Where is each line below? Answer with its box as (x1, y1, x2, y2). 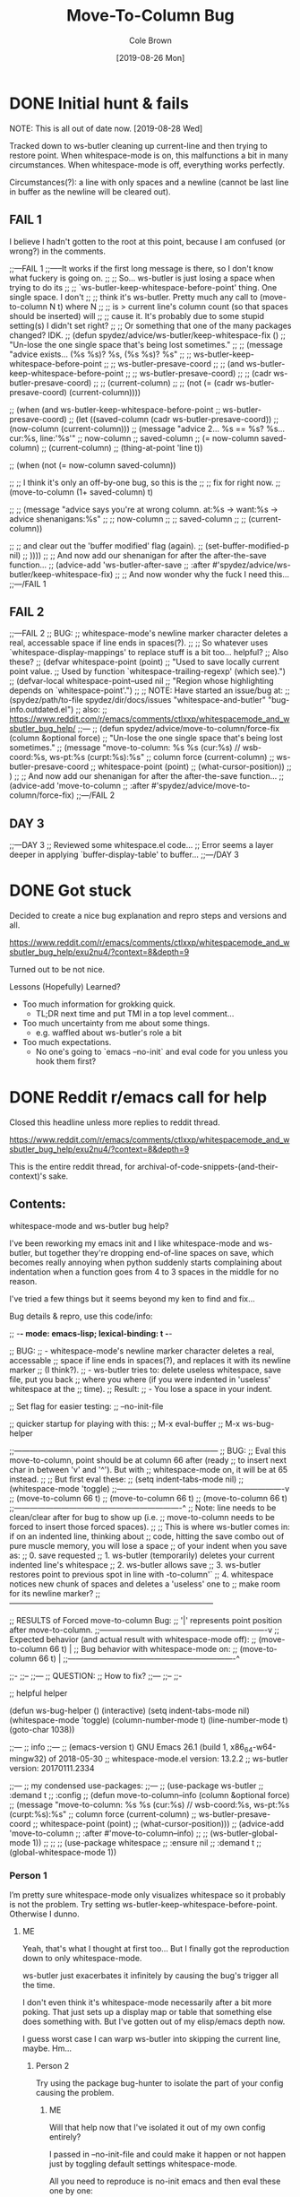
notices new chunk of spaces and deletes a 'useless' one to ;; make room (9, 1579, 280, 1589)
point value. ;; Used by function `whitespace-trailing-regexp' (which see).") (9, 666, 287, 677)
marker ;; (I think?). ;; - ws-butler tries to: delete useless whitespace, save (9, 1364, 282, 1375)
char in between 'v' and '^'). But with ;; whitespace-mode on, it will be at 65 (9, 1464, 288, 1475)
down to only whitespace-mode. (21, 1952, 142, 1963)
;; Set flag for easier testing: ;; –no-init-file (9, 1400, 164, 1412)
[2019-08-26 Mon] (116, 52, 185, 63)
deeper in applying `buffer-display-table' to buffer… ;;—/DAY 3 (9, 849, 239, 861)
